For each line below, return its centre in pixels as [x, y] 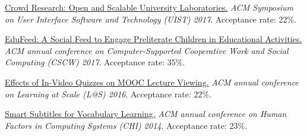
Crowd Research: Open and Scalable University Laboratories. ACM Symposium [149, 7]
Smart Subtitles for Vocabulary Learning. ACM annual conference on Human [146, 114]
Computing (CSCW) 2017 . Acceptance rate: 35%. [95, 62]
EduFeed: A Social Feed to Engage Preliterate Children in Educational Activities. [153, 39]
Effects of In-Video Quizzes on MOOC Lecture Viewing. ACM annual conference [152, 82]
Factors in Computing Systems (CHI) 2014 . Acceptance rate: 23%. [126, 125]
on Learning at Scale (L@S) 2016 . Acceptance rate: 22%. [108, 94]
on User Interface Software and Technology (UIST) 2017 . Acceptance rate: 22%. [151, 19]
